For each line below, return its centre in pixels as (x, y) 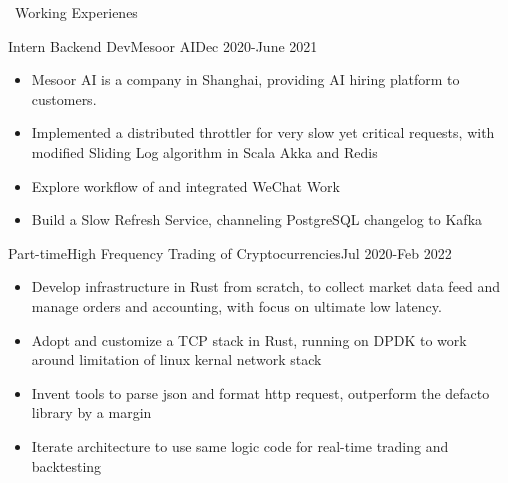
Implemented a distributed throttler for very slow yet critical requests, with (263, 132)
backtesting (66, 465)
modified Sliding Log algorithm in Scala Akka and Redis (204, 151)
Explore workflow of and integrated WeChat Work (185, 185)
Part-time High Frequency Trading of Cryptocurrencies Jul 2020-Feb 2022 (230, 252)
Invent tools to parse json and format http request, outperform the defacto (260, 392)
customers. (64, 98)
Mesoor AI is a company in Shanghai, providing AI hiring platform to (245, 79)
